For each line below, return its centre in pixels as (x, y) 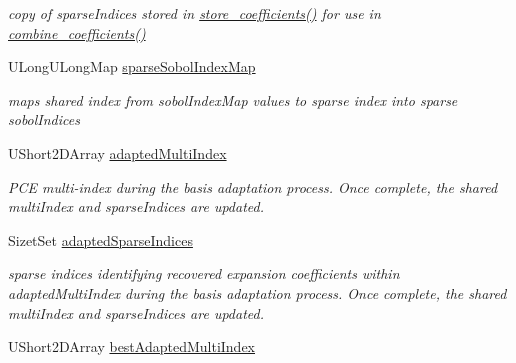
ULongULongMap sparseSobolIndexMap (132, 66)
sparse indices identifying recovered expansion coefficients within (204, 273)
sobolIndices (44, 119)
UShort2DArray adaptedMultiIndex (117, 152)
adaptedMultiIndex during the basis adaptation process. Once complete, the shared (257, 292)
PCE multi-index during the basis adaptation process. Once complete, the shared (253, 186)
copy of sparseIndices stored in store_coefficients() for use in (194, 13)
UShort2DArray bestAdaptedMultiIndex (132, 346)
